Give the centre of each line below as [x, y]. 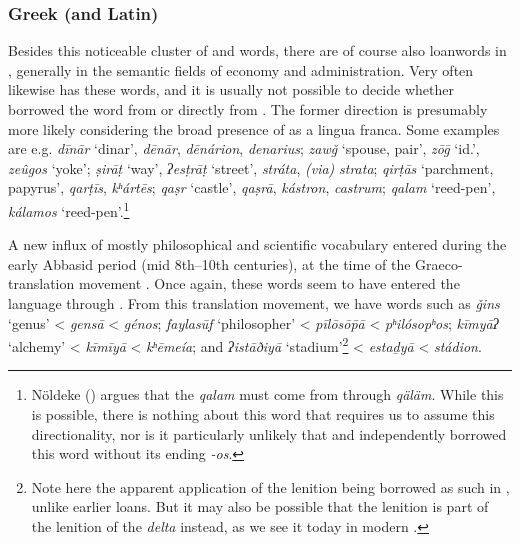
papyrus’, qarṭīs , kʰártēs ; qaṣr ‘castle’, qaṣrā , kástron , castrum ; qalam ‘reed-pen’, [252, 187]
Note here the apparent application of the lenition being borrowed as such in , [270, 486]
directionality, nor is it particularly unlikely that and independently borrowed [269, 433]
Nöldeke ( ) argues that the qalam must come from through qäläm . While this [267, 394]
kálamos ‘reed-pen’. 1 [69, 209]
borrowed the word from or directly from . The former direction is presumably [248, 109]
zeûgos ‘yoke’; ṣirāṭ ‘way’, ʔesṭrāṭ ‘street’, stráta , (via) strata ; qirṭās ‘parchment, [251, 167]
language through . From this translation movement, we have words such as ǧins [254, 303]
